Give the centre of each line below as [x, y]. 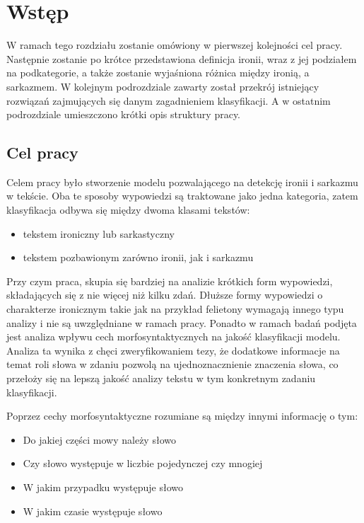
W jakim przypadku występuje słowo [103, 487]
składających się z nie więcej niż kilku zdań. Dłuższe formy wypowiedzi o [165, 295]
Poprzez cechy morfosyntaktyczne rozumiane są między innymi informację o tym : [182, 416]
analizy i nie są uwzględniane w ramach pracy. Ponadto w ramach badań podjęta [182, 322]
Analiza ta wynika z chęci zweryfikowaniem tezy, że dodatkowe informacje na [173, 350]
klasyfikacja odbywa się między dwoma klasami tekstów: [128, 210]
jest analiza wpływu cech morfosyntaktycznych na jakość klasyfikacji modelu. [174, 337]
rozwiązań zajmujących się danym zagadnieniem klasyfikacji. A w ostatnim [169, 100]
